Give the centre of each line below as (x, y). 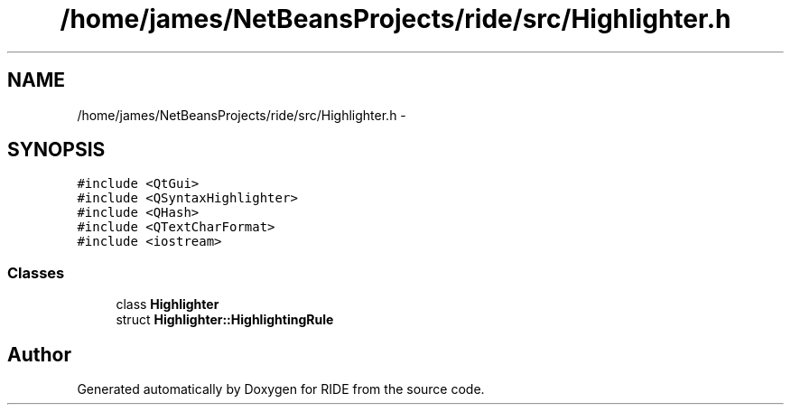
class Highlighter (168, 304)
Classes (36, 272)
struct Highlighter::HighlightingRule (225, 320)
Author (39, 354)
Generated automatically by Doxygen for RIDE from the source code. (281, 389)
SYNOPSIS (56, 150)
